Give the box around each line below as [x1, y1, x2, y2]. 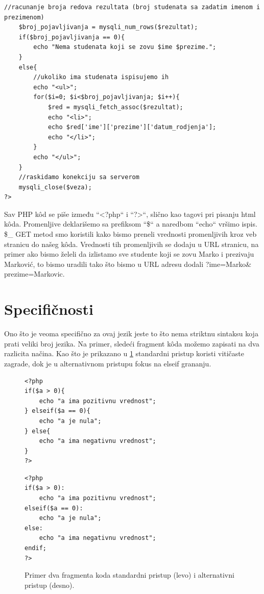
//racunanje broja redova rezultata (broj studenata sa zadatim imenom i [4, 4, 260, 11]
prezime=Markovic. [4, 268, 65, 279]
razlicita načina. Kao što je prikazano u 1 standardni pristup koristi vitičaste [4, 348, 245, 359]
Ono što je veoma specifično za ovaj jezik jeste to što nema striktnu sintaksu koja [4, 328, 258, 339]
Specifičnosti [4, 299, 94, 319]
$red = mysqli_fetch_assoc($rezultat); [47, 103, 183, 111]
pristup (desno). [25, 579, 75, 590]
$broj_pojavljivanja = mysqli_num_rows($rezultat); [18, 23, 198, 31]
